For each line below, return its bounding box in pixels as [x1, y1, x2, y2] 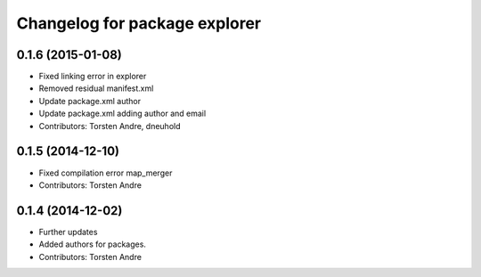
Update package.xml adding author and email [38, 108, 207, 119]
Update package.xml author [38, 95, 142, 106]
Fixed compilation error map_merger [38, 167, 173, 178]
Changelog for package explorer [16, 13, 262, 33]
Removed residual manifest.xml [38, 83, 154, 94]
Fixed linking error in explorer [38, 71, 147, 82]
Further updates [38, 226, 98, 237]
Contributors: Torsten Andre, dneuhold [38, 120, 181, 131]
